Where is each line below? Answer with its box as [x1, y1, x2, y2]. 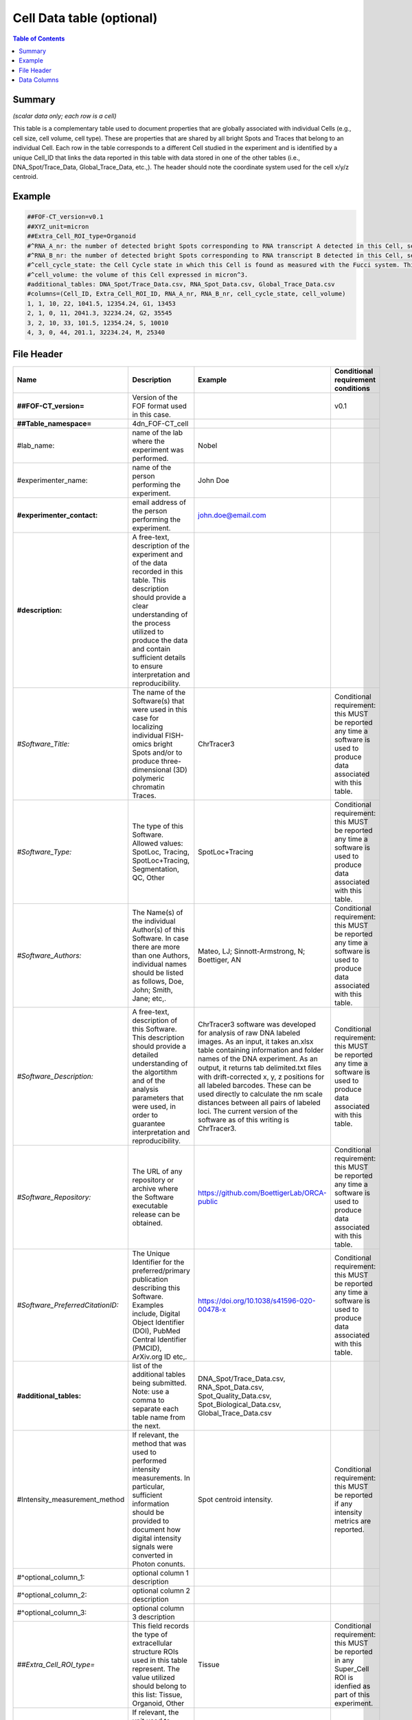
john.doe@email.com [198, 510, 266, 519]
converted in [132, 1550, 173, 1560]
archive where [132, 1183, 179, 1193]
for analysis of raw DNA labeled [198, 1028, 301, 1038]
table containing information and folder [198, 1045, 324, 1055]
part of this [334, 1690, 370, 1699]
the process [132, 618, 171, 627]
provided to [132, 1516, 170, 1525]
